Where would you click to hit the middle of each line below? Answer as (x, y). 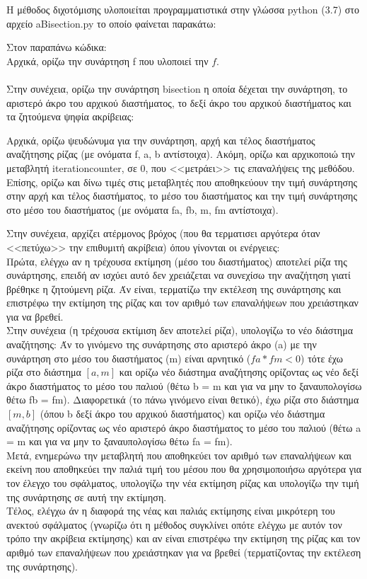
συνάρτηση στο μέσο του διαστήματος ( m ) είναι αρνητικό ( (129, 358)
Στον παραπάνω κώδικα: (57, 47)
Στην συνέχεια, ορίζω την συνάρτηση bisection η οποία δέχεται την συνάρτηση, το (177, 88)
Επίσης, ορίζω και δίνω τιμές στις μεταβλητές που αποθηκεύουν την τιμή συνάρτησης (182, 182)
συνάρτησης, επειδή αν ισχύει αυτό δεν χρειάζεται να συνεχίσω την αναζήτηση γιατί (179, 275)
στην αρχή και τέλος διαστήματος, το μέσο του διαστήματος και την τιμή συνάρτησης (182, 196)
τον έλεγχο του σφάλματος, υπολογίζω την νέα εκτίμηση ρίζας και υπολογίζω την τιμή (183, 483)
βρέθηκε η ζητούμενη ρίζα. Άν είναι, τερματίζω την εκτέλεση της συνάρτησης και (174, 288)
